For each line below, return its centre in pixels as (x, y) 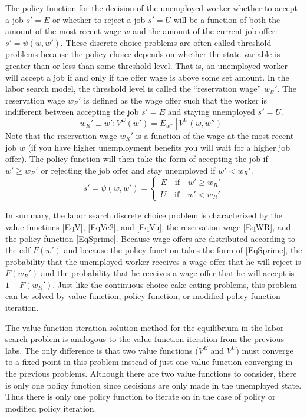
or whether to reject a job (99, 19)
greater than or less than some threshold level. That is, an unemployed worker (146, 65)
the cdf (18, 250)
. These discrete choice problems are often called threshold (166, 42)
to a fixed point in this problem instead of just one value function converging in (149, 362)
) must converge (265, 350)
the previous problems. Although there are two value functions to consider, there (151, 374)
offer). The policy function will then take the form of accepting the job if (137, 159)
